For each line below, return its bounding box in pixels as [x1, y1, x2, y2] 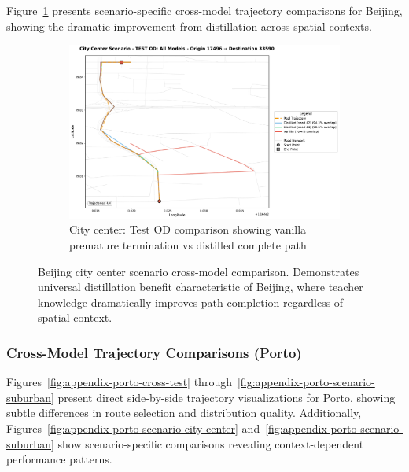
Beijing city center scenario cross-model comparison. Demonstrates [38, 263, 359, 279]
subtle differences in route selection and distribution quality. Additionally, [6, 404, 362, 421]
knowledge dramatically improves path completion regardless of [38, 293, 344, 310]
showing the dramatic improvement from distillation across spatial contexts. [6, 17, 372, 34]
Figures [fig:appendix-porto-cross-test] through [6, 374, 232, 390]
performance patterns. [6, 451, 112, 467]
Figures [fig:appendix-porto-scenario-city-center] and [6, 420, 260, 437]
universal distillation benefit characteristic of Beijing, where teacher [38, 278, 363, 295]
